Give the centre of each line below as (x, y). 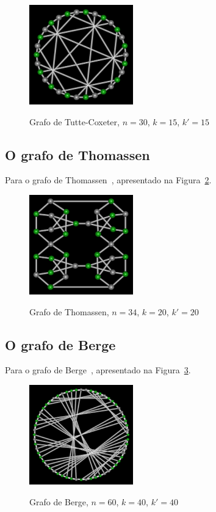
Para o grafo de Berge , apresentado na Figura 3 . (98, 370)
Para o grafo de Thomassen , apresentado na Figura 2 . (108, 180)
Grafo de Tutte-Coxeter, (74, 121)
